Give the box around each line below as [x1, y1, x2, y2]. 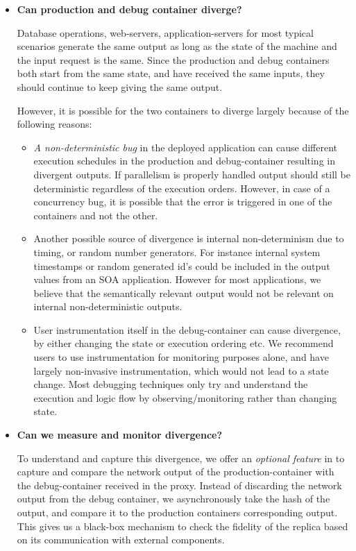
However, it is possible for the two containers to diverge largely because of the [17, 103, 349, 117]
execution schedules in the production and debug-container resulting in [33, 153, 335, 168]
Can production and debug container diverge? [17, 2, 242, 16]
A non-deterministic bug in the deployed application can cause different [33, 139, 337, 154]
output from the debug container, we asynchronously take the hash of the [17, 491, 330, 506]
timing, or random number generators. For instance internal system [33, 244, 321, 259]
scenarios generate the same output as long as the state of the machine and [17, 39, 337, 53]
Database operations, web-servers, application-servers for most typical [17, 25, 314, 40]
